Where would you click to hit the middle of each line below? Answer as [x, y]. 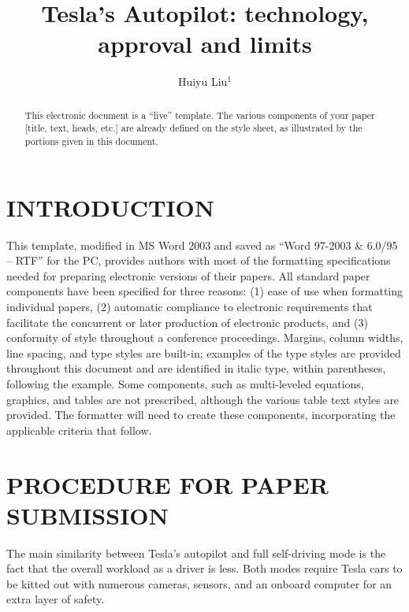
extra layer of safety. [56, 599]
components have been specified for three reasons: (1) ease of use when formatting [205, 291]
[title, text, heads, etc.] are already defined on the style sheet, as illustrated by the [193, 128]
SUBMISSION [87, 515]
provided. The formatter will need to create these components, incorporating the [201, 415]
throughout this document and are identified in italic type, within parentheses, [196, 368]
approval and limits [205, 44]
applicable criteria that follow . [79, 430]
